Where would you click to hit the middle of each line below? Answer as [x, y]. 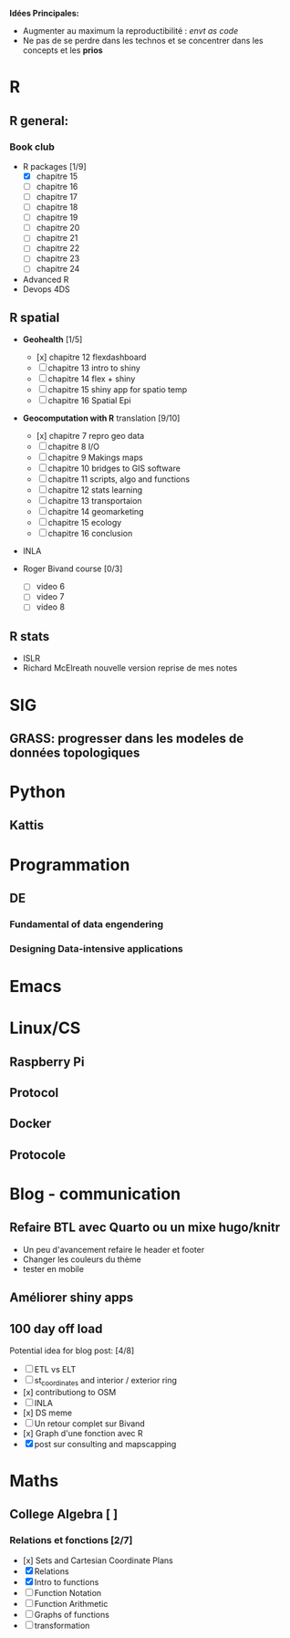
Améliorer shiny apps [72, 1298]
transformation [62, 1625]
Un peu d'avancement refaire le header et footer [114, 1249]
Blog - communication [95, 1194]
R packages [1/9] [54, 166]
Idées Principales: [44, 13]
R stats [30, 636]
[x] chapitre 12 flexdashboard [91, 357]
